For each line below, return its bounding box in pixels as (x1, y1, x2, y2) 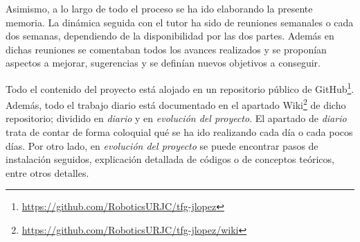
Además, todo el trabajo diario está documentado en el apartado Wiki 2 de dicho (6, 96, 346, 112)
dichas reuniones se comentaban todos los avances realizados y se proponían (6, 42, 327, 56)
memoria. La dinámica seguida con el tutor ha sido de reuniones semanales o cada (6, 15, 354, 29)
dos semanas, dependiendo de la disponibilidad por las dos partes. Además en (6, 28, 334, 43)
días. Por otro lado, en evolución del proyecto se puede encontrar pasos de (6, 138, 318, 153)
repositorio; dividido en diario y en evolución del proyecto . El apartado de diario (6, 111, 347, 126)
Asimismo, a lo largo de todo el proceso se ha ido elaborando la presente (6, 1, 313, 15)
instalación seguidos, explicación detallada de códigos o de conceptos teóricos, (6, 152, 334, 166)
